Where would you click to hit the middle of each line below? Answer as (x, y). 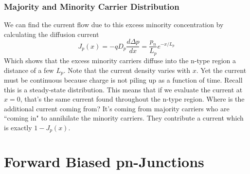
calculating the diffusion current (52, 34)
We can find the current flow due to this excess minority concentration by (114, 25)
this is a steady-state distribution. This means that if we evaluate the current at (123, 89)
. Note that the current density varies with (127, 70)
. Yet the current (221, 70)
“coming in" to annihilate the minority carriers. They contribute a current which (124, 118)
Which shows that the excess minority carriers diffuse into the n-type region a (120, 60)
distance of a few (29, 70)
